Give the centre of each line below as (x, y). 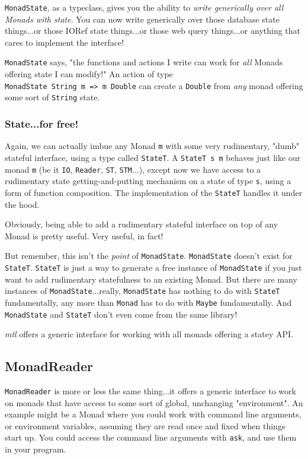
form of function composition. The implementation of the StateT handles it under (154, 192)
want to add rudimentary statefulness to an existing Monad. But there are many (151, 279)
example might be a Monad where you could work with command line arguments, (153, 414)
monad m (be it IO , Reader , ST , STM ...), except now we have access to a (133, 169)
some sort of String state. (52, 97)
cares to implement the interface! (65, 42)
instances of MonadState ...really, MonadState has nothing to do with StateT (142, 291)
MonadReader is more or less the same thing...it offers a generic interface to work (150, 390)
